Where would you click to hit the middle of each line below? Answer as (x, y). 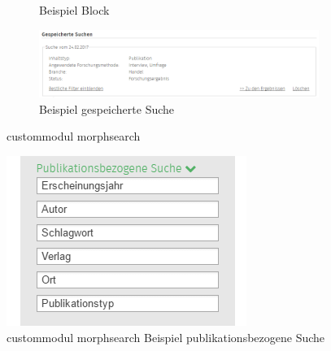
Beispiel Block (74, 10)
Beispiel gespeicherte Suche (107, 108)
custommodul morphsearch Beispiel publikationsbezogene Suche (166, 337)
